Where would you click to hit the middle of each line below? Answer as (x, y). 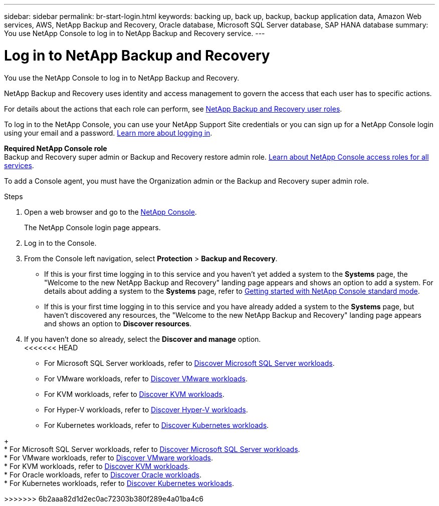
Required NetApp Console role (56, 148)
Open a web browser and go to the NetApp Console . (111, 212)
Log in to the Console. (60, 243)
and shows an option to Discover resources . (118, 323)
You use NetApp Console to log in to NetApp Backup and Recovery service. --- (135, 33)
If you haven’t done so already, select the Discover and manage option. (143, 339)
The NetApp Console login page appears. (92, 227)
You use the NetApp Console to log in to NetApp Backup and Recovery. (122, 78)
